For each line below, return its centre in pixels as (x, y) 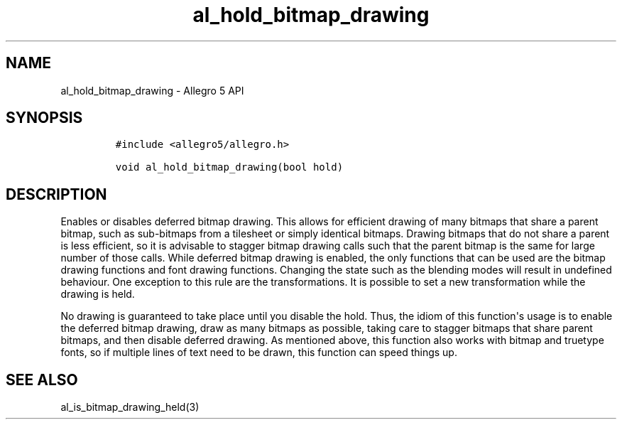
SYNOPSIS (44, 118)
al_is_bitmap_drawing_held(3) (130, 407)
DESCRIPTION (56, 194)
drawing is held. (98, 294)
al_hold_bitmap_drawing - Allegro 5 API (152, 90)
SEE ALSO (42, 380)
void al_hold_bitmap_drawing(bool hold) (229, 167)
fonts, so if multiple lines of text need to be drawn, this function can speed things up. (259, 353)
